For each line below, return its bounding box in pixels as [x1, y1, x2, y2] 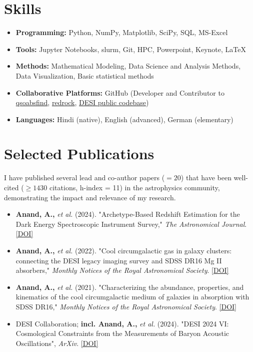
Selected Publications [4, 143, 154, 164]
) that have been [180, 172, 231, 183]
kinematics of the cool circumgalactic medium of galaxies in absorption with [15, 291, 249, 302]
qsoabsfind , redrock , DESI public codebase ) [15, 97, 149, 108]
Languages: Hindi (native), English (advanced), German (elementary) [15, 114, 233, 124]
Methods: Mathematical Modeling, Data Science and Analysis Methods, [15, 61, 241, 71]
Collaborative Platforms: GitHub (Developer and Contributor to [15, 87, 224, 98]
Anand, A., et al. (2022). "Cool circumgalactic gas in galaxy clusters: [15, 245, 232, 255]
